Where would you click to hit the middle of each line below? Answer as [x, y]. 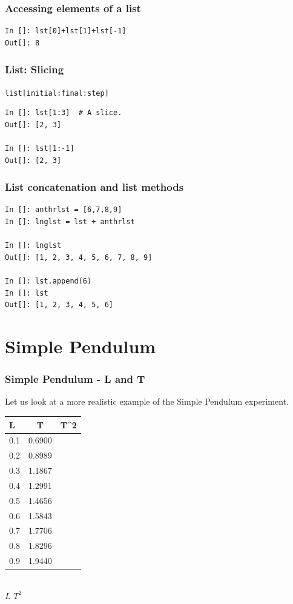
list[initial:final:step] [57, 93]
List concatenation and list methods [94, 187]
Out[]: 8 [22, 43]
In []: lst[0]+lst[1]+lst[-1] [66, 31]
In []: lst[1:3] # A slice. [64, 113]
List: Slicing [35, 69]
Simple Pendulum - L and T [75, 379]
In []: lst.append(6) [48, 281]
